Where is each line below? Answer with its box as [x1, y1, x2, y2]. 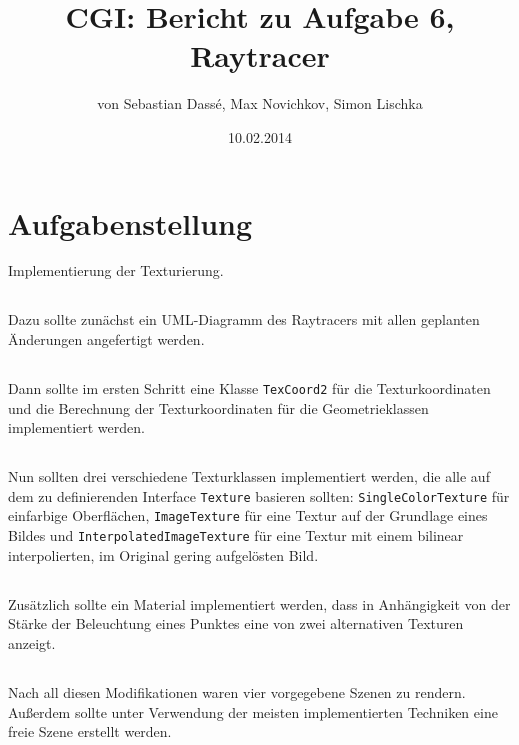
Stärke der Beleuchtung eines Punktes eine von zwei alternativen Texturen [8, 613, 464, 634]
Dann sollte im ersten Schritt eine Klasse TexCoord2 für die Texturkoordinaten [8, 378, 491, 398]
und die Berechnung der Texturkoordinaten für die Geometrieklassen [8, 397, 429, 418]
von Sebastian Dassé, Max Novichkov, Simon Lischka [97, 93, 423, 114]
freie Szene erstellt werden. [8, 721, 172, 742]
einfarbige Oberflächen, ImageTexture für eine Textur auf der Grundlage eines [8, 505, 488, 526]
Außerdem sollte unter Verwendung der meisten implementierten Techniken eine [8, 701, 498, 722]
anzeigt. [8, 632, 56, 653]
